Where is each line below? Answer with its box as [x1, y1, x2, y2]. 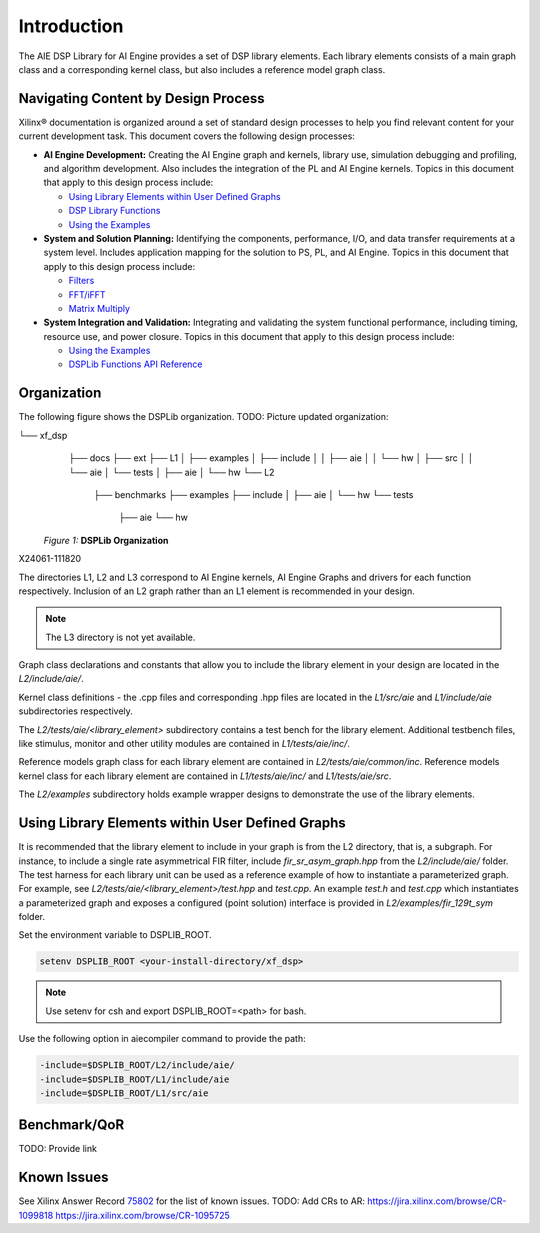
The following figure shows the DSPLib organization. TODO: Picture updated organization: [18, 411, 389, 423]
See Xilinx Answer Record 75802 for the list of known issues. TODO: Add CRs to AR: [18, 1195, 365, 1207]
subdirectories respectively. [18, 705, 134, 717]
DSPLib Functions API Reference [68, 358, 203, 370]
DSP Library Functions [68, 205, 161, 217]
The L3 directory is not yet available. [45, 631, 196, 643]
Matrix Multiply [68, 302, 130, 314]
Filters [68, 275, 95, 287]
